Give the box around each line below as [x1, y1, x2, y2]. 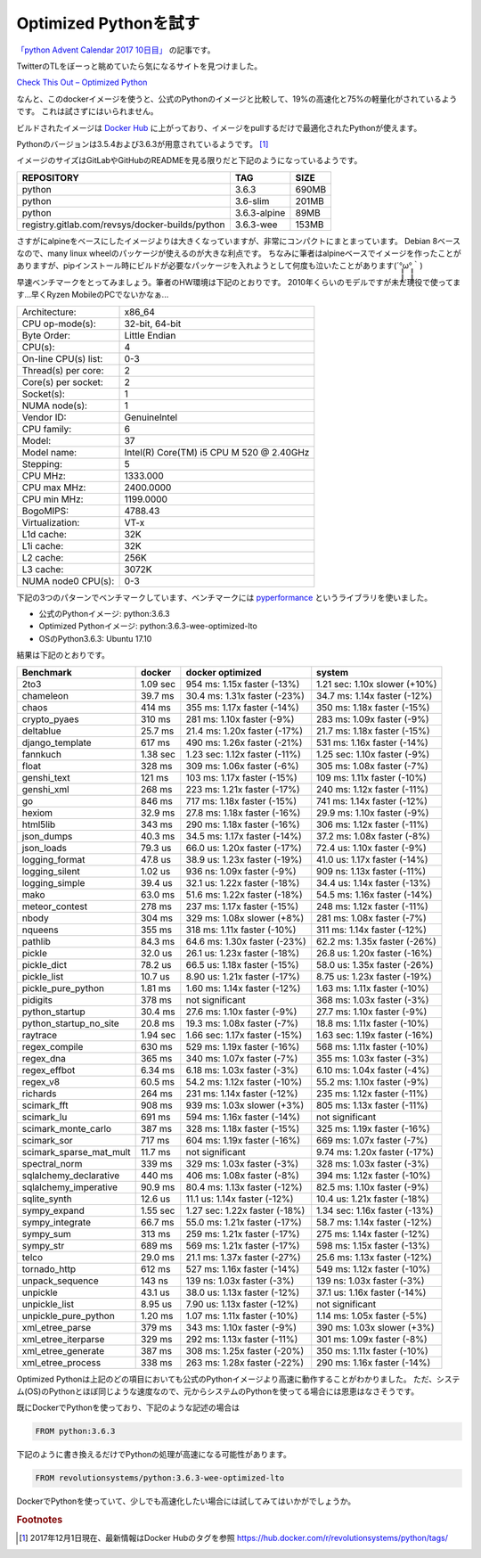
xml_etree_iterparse [21, 1332, 105, 1345]
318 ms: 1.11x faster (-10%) [185, 923, 297, 936]
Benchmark [21, 666, 73, 678]
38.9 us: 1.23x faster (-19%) [185, 853, 303, 865]
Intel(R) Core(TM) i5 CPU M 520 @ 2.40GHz [124, 446, 310, 458]
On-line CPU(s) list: [21, 352, 103, 365]
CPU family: [21, 422, 72, 435]
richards [21, 1087, 57, 1100]
